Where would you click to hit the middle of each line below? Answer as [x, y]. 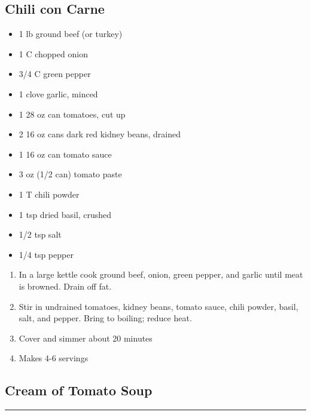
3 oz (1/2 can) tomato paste [70, 174]
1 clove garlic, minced [58, 93]
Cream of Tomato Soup [79, 390]
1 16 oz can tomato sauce [65, 154]
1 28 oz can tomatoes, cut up [72, 114]
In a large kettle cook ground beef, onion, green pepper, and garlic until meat [161, 274]
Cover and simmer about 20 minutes [86, 338]
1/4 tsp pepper [46, 254]
